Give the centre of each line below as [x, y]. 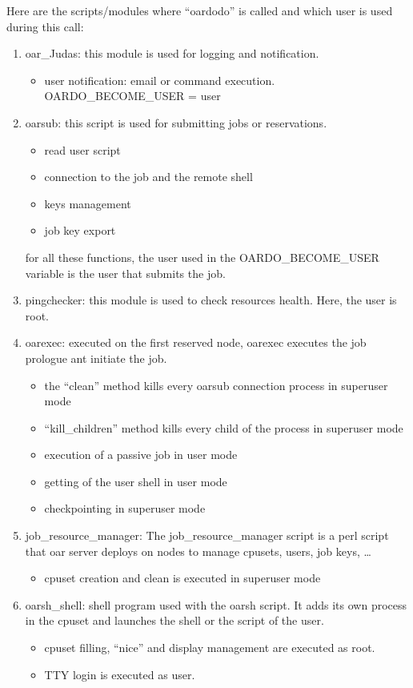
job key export [80, 230]
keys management [88, 203]
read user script [82, 149]
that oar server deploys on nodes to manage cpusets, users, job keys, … [198, 551]
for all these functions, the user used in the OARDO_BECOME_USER [202, 257]
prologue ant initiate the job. [96, 358]
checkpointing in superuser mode [125, 508]
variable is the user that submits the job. [125, 273]
